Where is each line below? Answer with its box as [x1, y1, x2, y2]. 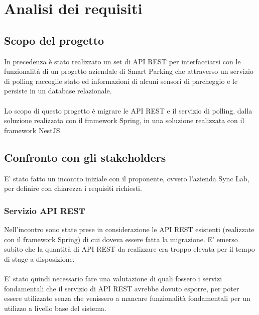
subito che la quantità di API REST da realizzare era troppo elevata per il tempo [4, 244, 255, 254]
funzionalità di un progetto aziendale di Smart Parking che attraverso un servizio [4, 66, 253, 76]
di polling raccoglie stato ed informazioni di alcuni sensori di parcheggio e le [4, 75, 238, 86]
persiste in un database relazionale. [4, 85, 112, 96]
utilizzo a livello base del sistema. [4, 302, 106, 313]
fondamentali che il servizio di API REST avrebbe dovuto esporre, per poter [4, 283, 239, 293]
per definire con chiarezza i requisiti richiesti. [4, 183, 142, 193]
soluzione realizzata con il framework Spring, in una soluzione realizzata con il [4, 115, 244, 126]
